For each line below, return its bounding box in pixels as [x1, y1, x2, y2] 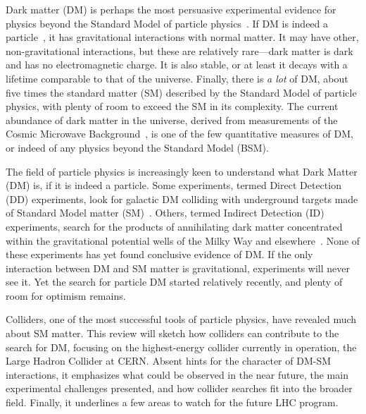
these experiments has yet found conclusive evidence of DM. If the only [6, 247, 313, 262]
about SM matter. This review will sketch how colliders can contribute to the [6, 326, 339, 341]
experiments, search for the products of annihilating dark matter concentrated [6, 219, 343, 233]
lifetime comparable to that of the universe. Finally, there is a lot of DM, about [6, 71, 348, 85]
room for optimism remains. [6, 288, 126, 303]
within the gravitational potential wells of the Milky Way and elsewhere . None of [6, 233, 360, 248]
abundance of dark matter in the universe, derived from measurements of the [6, 112, 338, 127]
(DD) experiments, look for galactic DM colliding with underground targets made [6, 191, 358, 206]
